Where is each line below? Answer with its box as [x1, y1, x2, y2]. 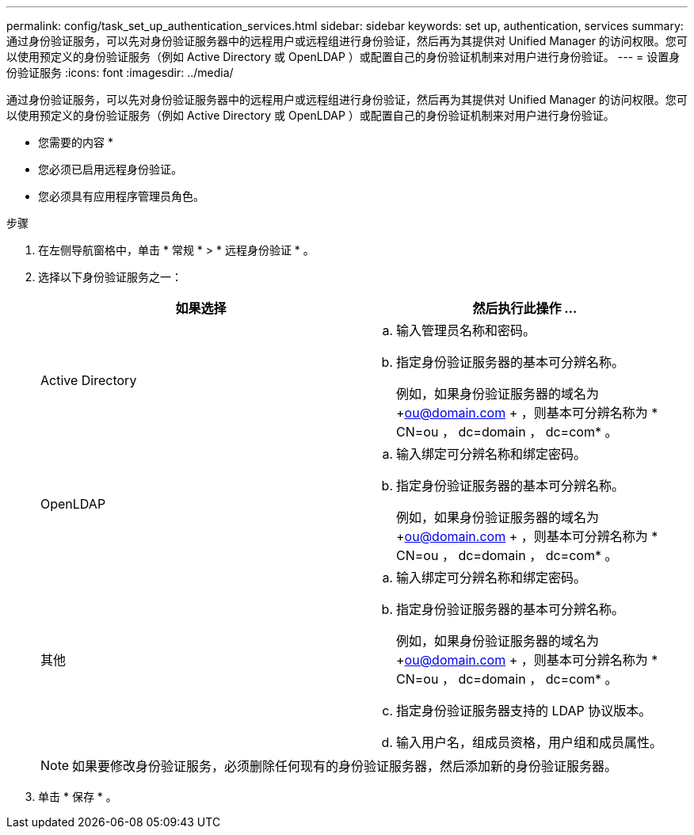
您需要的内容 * [38, 135, 113, 149]
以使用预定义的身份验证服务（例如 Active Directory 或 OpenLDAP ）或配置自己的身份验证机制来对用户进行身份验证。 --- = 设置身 [6, 50, 681, 63]
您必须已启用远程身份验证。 [38, 162, 182, 176]
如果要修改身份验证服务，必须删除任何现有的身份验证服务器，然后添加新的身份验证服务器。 [72, 758, 618, 774]
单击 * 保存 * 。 [38, 790, 117, 803]
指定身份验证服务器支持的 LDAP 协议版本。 [396, 703, 652, 719]
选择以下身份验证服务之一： [38, 270, 182, 284]
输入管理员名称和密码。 [396, 322, 536, 338]
